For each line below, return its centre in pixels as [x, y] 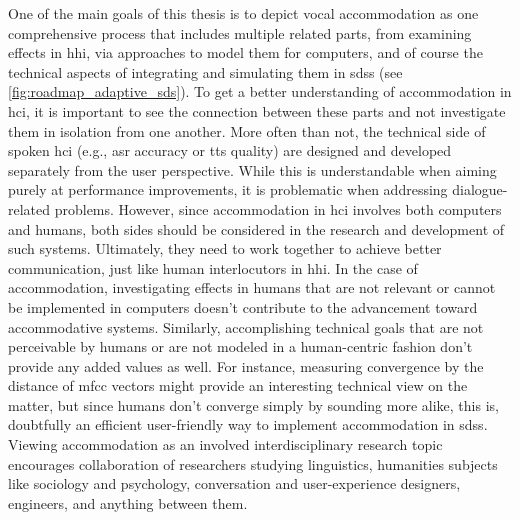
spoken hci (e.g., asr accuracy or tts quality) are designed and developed [230, 150]
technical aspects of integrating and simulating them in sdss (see [205, 71]
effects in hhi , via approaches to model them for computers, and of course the [245, 52]
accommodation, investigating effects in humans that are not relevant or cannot [252, 287]
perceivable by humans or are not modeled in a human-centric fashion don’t [240, 346]
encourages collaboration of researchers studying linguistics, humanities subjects [253, 463]
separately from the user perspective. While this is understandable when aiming [252, 169]
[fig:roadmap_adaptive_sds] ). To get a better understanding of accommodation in [260, 91]
